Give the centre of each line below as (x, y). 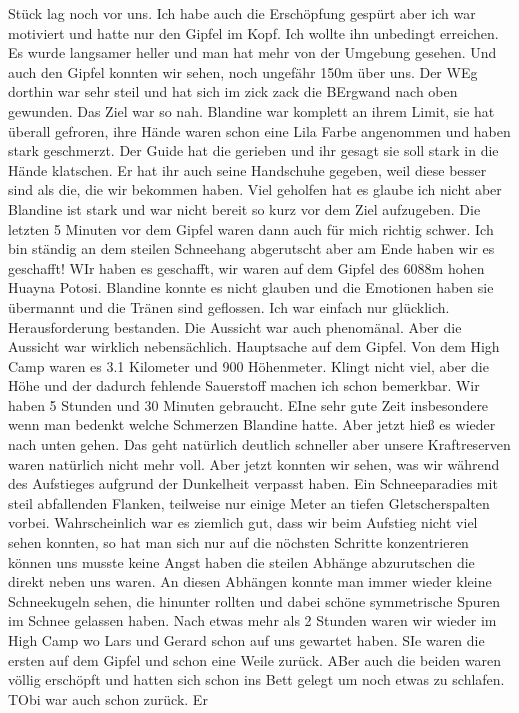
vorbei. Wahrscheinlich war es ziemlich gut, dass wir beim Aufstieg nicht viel (243, 522)
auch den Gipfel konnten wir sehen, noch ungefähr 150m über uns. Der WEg (243, 71)
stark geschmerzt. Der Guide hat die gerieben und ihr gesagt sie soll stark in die (253, 150)
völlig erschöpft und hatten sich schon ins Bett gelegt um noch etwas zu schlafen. (256, 679)
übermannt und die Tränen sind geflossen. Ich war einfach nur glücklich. (229, 306)
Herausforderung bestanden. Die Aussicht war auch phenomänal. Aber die (235, 326)
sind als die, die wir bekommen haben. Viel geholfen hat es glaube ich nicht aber (255, 189)
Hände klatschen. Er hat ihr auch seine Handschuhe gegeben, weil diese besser (247, 169)
